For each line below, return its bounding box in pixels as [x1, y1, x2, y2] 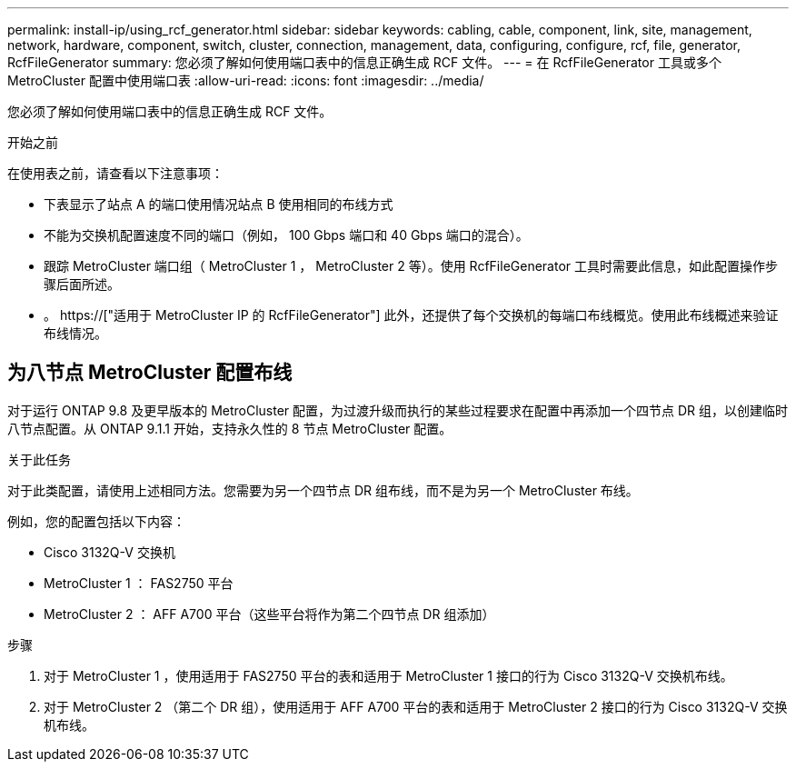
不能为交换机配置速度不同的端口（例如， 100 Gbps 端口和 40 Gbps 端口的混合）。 [44, 227, 529, 243]
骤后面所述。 [44, 276, 120, 292]
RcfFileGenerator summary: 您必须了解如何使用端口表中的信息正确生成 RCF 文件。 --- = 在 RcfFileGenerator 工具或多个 [7, 55, 721, 70]
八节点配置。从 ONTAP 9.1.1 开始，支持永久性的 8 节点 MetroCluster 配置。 [7, 420, 453, 436]
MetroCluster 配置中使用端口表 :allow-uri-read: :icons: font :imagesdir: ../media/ [7, 73, 484, 88]
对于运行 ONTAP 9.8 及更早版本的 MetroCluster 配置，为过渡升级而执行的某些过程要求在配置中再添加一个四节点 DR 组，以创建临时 [7, 402, 789, 418]
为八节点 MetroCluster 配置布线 [7, 361, 293, 384]
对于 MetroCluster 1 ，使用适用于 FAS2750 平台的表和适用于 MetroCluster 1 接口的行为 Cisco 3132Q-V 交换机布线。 [44, 667, 733, 684]
